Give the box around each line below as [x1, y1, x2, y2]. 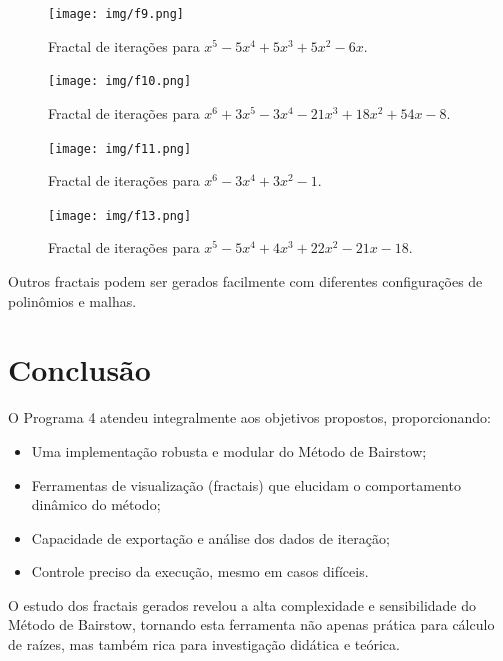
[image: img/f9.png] [48, 7, 185, 21]
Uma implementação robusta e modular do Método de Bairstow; [31, 440, 427, 461]
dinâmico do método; [31, 494, 161, 515]
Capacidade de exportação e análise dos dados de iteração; [31, 527, 390, 548]
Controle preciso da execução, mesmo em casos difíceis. [31, 561, 369, 582]
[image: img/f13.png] [48, 208, 192, 223]
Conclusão [8, 349, 151, 390]
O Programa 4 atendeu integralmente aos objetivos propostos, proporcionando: [8, 407, 491, 428]
